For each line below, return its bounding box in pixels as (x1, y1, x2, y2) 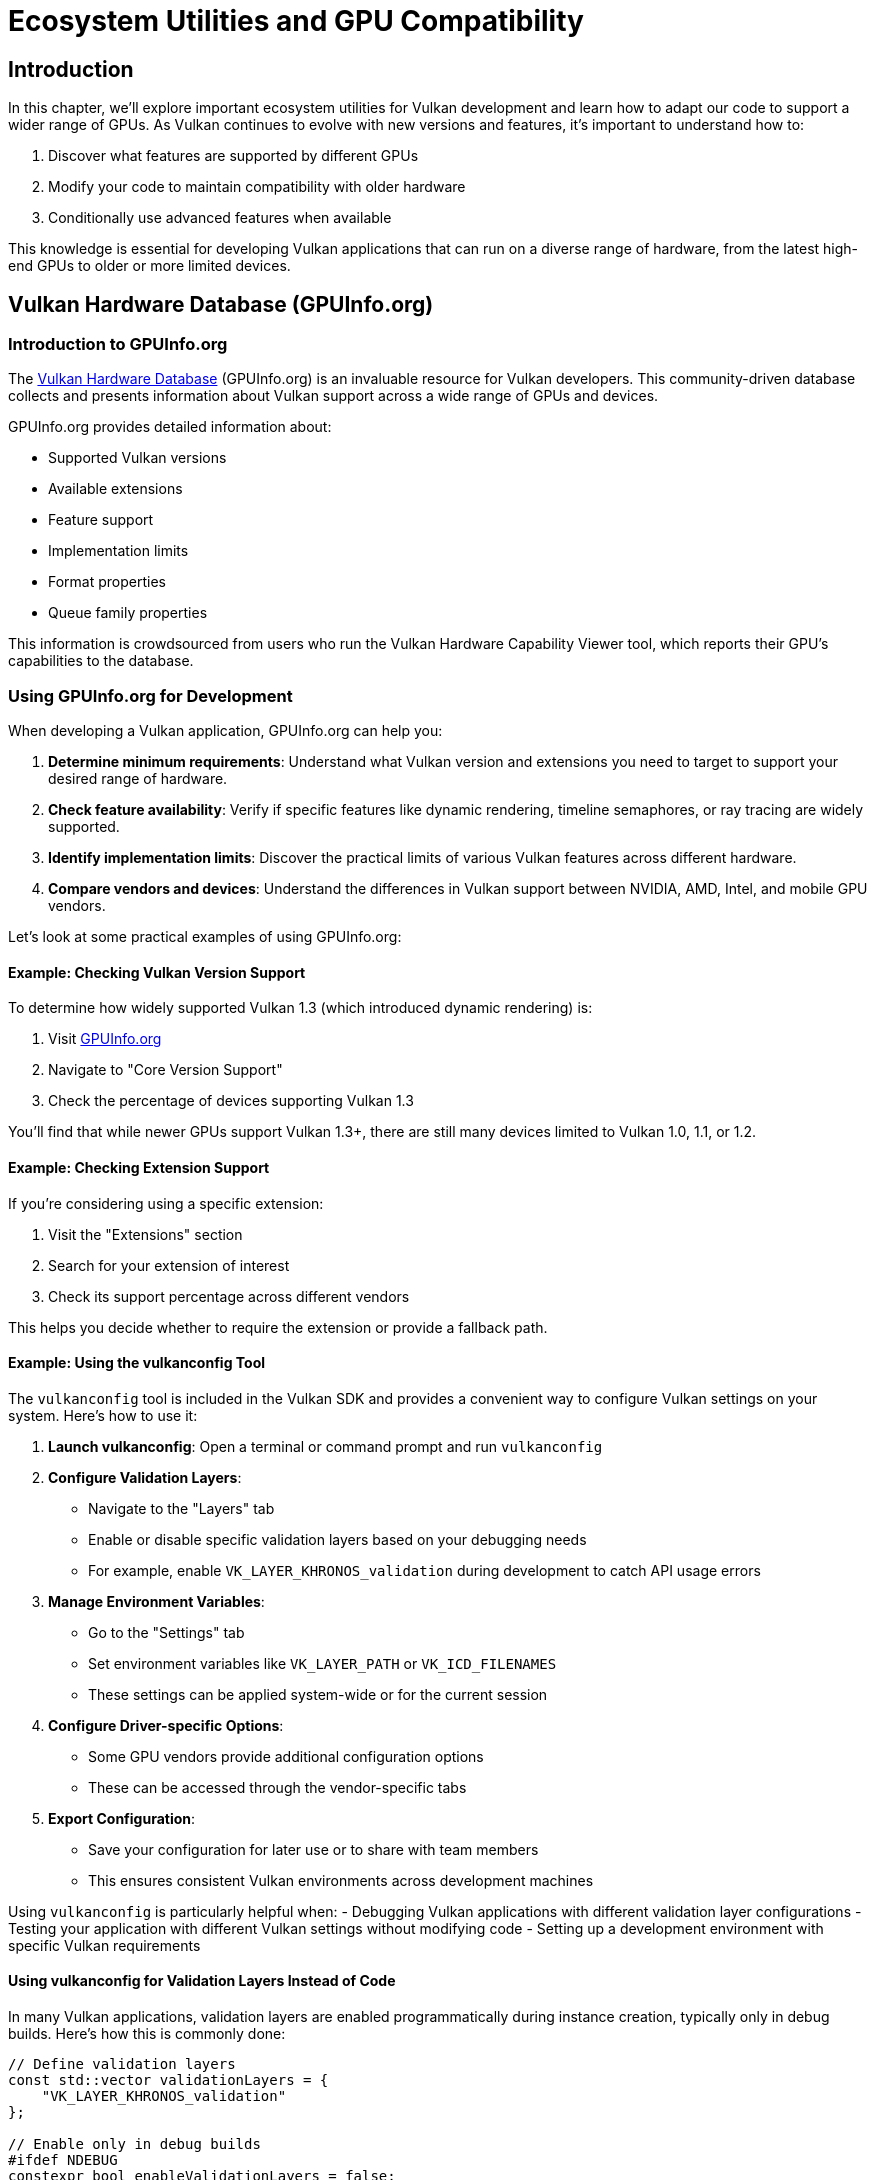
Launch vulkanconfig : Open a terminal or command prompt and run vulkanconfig (48, 1437, 603, 1455)
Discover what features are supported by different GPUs (48, 147, 419, 165)
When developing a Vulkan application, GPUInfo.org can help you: (8, 722, 443, 740)
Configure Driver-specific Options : (48, 1716, 284, 1734)
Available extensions (48, 480, 183, 498)
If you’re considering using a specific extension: (8, 1194, 324, 1212)
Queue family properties (48, 604, 208, 622)
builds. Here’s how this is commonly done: (8, 2025, 286, 2043)
